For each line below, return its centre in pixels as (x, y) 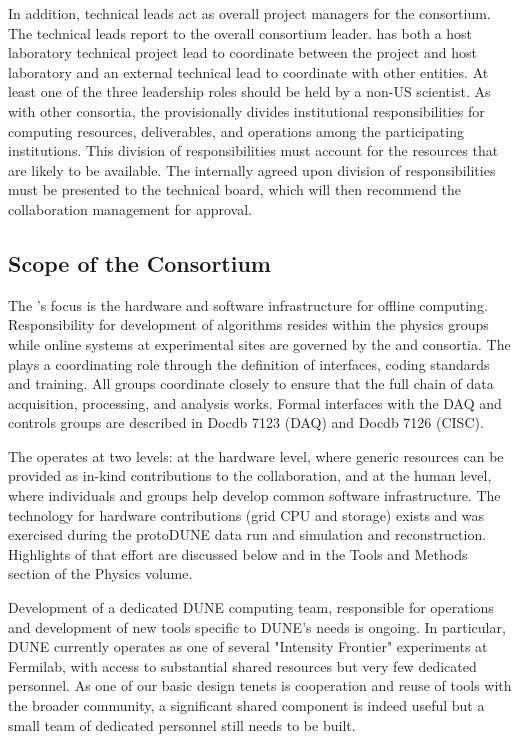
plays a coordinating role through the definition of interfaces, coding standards (249, 363)
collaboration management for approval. (130, 208)
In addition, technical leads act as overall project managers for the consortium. (249, 13)
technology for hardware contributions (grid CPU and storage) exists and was (246, 514)
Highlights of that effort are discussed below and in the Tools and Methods (238, 553)
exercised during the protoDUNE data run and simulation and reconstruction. (247, 534)
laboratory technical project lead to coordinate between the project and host (242, 52)
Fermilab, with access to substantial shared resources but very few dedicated (242, 665)
